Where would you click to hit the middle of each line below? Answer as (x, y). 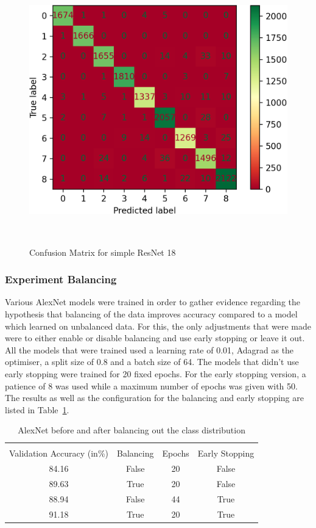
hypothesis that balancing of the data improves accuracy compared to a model (151, 313)
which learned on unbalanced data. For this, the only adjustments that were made (158, 326)
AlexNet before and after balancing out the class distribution (132, 430)
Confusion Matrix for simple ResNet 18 (103, 252)
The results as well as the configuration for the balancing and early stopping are (154, 398)
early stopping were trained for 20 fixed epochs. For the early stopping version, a (156, 373)
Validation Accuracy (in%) (59, 453)
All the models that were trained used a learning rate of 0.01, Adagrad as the (149, 349)
